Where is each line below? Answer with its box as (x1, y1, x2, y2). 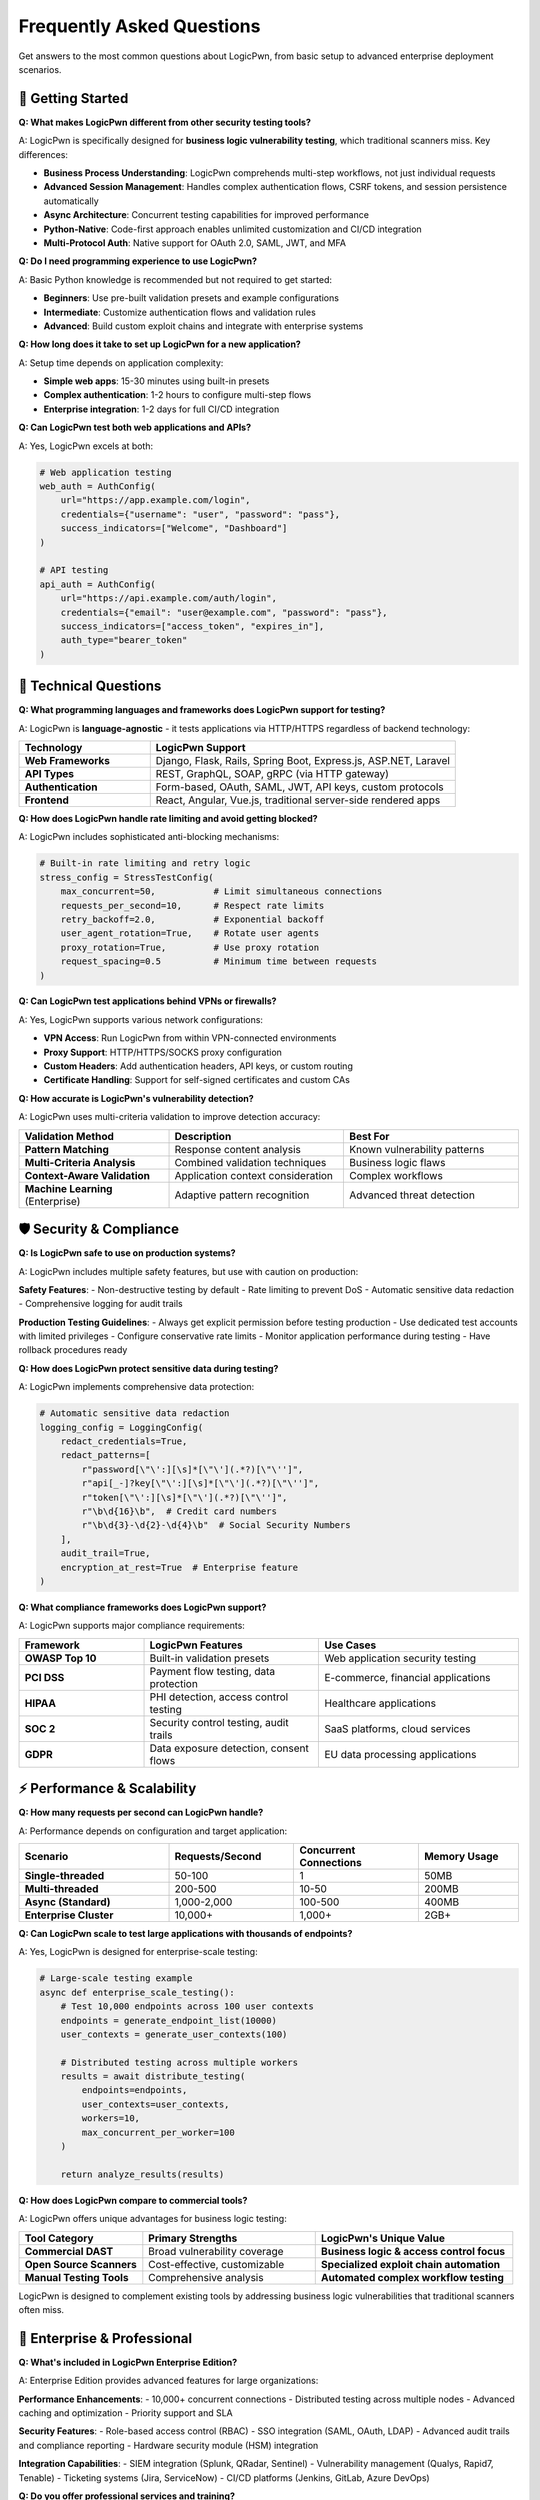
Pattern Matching (24, 1142, 110, 1156)
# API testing (39, 565, 109, 576)
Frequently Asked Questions (18, 15, 261, 37)
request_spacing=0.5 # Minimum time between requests (60, 956, 378, 967)
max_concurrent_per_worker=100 (81, 2126, 235, 2138)
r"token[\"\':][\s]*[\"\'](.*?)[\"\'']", (81, 1491, 288, 1503)
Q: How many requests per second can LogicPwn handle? (18, 1806, 264, 1819)
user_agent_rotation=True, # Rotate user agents (60, 928, 320, 939)
